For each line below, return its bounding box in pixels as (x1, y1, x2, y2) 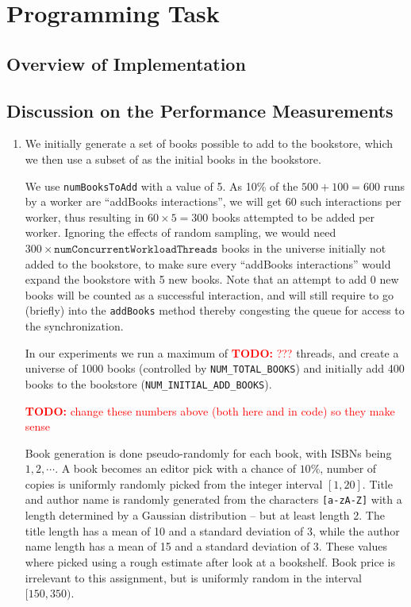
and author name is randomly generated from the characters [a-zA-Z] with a (25, 491, 402, 508)
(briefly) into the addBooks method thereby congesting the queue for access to (25, 302, 405, 319)
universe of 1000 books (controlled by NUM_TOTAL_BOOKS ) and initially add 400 (25, 360, 405, 377)
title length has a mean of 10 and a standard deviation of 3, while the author (25, 522, 400, 539)
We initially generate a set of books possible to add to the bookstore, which (25, 135, 394, 152)
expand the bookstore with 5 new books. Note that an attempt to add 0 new (25, 271, 399, 288)
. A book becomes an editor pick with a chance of (55, 460, 296, 477)
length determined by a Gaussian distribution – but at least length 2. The (25, 507, 385, 524)
